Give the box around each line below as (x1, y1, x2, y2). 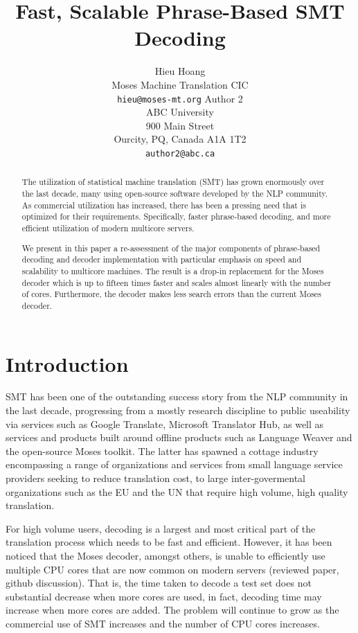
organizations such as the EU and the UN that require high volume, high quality (6, 484, 348, 499)
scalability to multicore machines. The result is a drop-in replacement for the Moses (21, 265, 324, 276)
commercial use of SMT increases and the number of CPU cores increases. (6, 616, 320, 630)
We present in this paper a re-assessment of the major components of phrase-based (21, 242, 321, 253)
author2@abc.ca (145, 148, 215, 159)
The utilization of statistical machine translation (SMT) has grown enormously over (21, 176, 325, 188)
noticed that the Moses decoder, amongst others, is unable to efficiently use (6, 548, 325, 562)
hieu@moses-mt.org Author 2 (117, 91, 243, 105)
